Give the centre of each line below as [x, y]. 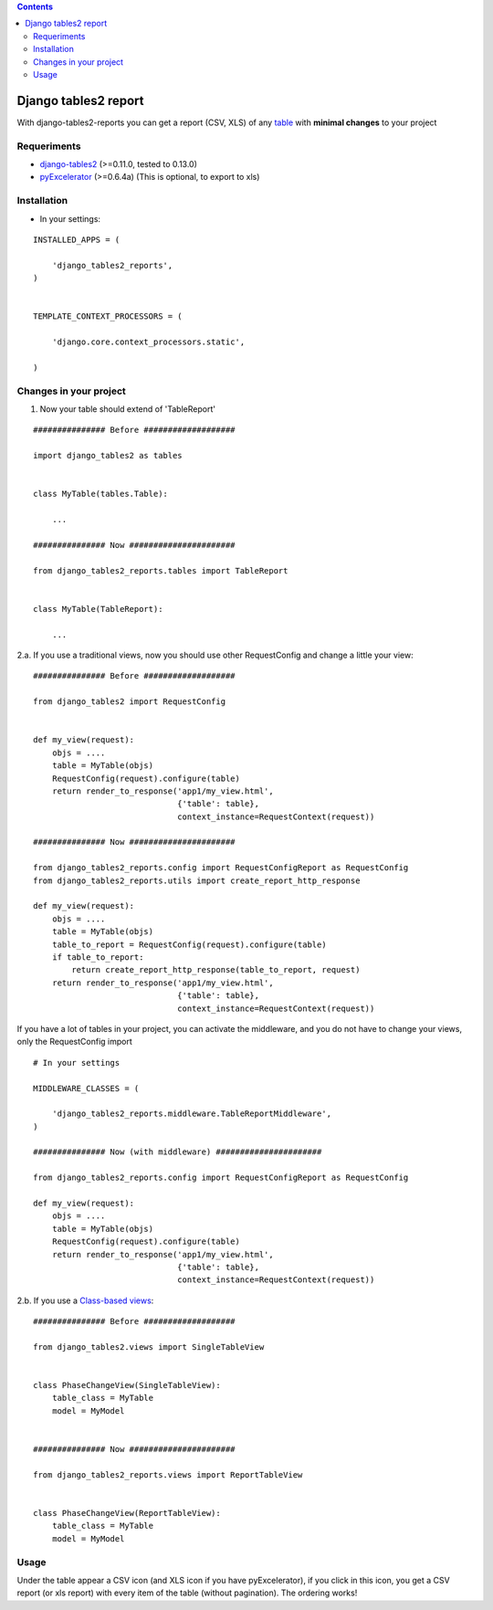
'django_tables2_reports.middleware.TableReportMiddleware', [192, 1114]
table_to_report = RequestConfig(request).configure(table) [189, 944]
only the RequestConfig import [74, 1042]
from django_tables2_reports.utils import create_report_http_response [197, 880]
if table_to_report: [98, 957]
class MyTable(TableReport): [98, 609]
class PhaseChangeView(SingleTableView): [127, 1385]
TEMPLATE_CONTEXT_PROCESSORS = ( [108, 316]
